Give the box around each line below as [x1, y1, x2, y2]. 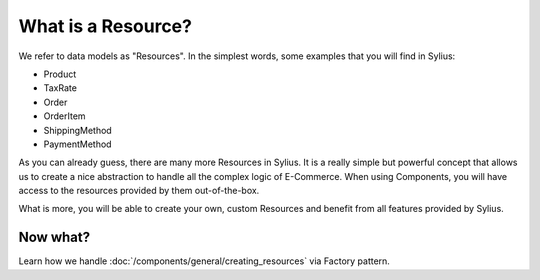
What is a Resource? [18, 15, 192, 37]
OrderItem [43, 110, 86, 122]
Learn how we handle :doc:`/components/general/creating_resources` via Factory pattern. [18, 255, 390, 267]
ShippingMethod [43, 124, 112, 136]
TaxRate [43, 82, 77, 94]
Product [43, 68, 77, 80]
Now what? [18, 229, 90, 246]
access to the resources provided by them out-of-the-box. [18, 185, 260, 197]
